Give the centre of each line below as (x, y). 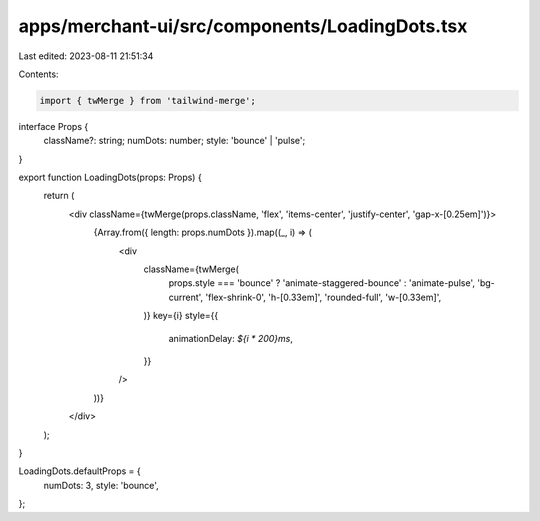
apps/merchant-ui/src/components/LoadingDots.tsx (243, 26)
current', (186, 297)
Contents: (38, 74)
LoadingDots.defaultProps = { (79, 471)
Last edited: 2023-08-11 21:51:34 (86, 56)
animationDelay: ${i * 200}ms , (231, 338)
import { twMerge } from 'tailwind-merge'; (148, 100)
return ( (59, 196)
